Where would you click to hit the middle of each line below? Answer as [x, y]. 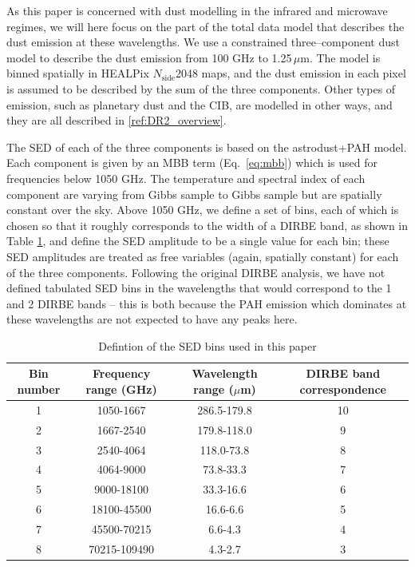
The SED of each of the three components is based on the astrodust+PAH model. [207, 147]
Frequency [122, 373]
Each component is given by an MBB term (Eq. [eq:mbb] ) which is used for [192, 163]
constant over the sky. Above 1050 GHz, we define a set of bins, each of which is [203, 210]
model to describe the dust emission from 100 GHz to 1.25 [149, 57]
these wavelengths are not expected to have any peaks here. [152, 319]
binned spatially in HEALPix [78, 73]
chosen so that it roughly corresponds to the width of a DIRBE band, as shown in [207, 225]
